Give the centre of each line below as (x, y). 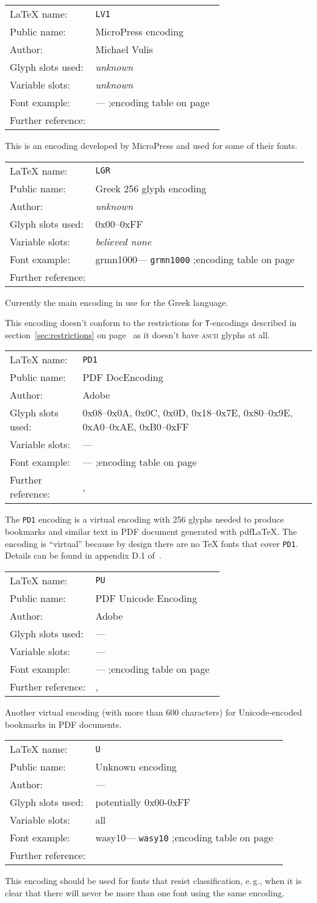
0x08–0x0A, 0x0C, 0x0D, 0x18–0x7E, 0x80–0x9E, (188, 413)
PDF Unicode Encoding (146, 598)
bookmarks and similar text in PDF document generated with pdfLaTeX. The (151, 531)
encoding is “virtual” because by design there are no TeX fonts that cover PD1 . (151, 543)
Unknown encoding (136, 767)
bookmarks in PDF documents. (63, 724)
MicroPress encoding (139, 31)
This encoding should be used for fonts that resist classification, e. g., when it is (153, 881)
